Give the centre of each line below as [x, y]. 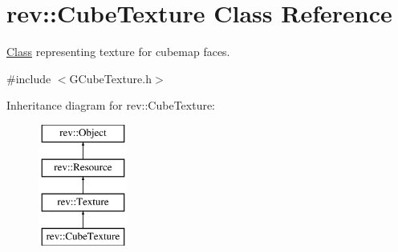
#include [29, 78]
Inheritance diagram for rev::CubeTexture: [111, 105]
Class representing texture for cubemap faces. [118, 52]
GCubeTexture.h [111, 78]
